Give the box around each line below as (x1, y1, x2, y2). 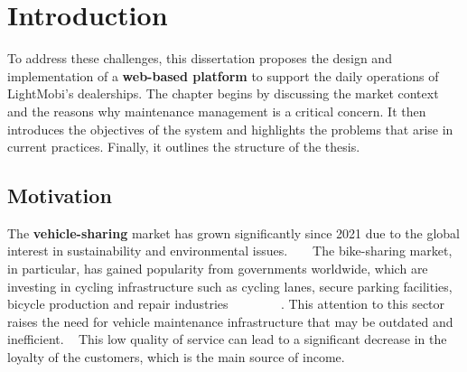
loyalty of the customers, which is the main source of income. (7, 348, 345, 367)
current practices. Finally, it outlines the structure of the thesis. (7, 137, 360, 156)
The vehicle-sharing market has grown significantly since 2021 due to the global (7, 223, 461, 242)
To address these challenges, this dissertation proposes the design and (7, 49, 392, 68)
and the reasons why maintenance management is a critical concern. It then (7, 101, 426, 120)
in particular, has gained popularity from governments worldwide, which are (7, 259, 428, 278)
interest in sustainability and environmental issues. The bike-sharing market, (7, 241, 453, 260)
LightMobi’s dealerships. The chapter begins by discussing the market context (7, 84, 439, 103)
